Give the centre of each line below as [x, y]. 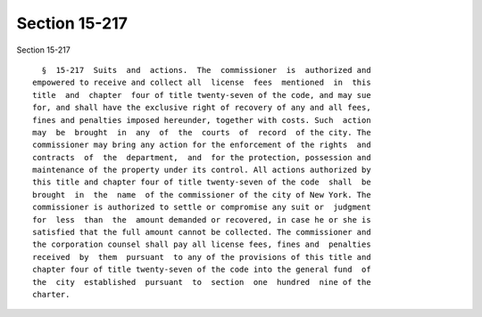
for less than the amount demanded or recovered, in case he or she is [202, 219]
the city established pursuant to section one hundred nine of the [202, 282]
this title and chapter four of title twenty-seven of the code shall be [202, 182]
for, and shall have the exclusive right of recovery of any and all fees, [202, 108]
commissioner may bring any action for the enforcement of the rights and [202, 145]
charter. [51, 294]
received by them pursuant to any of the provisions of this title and [202, 257]
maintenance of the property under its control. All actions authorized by [202, 170]
